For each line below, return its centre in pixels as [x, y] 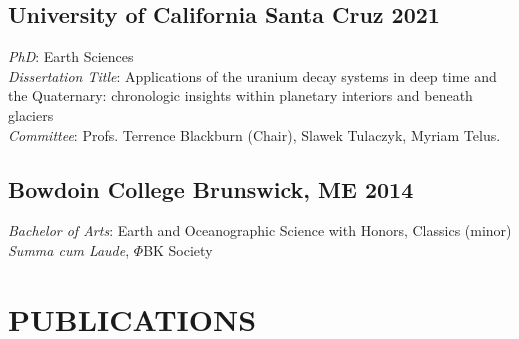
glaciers [31, 114]
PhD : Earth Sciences [71, 56]
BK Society [178, 249]
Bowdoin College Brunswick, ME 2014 [211, 188]
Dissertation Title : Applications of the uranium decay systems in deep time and [252, 75]
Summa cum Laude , [69, 249]
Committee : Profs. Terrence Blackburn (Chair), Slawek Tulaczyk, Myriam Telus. [254, 134]
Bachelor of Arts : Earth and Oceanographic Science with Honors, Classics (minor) [260, 230]
